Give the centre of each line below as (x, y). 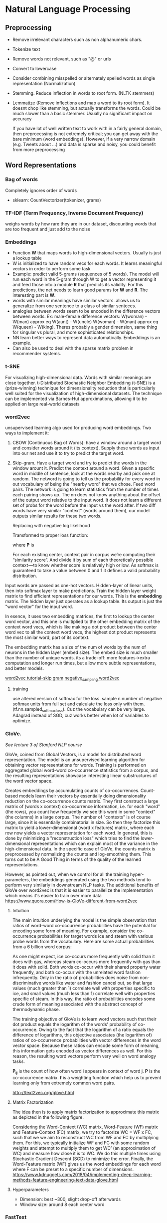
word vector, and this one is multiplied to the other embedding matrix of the (83, 621)
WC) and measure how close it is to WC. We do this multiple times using (86, 1153)
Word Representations (41, 165)
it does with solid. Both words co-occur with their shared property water (86, 967)
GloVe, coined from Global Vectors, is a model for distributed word (73, 754)
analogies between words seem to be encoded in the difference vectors (86, 311)
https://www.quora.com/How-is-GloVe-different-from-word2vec (72, 901)
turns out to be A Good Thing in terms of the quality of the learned (73, 859)
